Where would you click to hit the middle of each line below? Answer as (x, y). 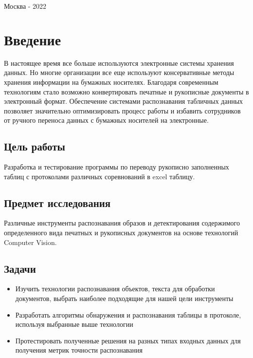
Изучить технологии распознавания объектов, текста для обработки (115, 289)
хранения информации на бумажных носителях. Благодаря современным (111, 82)
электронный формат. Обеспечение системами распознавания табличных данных (124, 101)
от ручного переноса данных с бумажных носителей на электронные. (106, 120)
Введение (33, 39)
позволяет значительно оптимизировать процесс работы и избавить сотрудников (122, 110)
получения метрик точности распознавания (79, 350)
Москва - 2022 (25, 6)
